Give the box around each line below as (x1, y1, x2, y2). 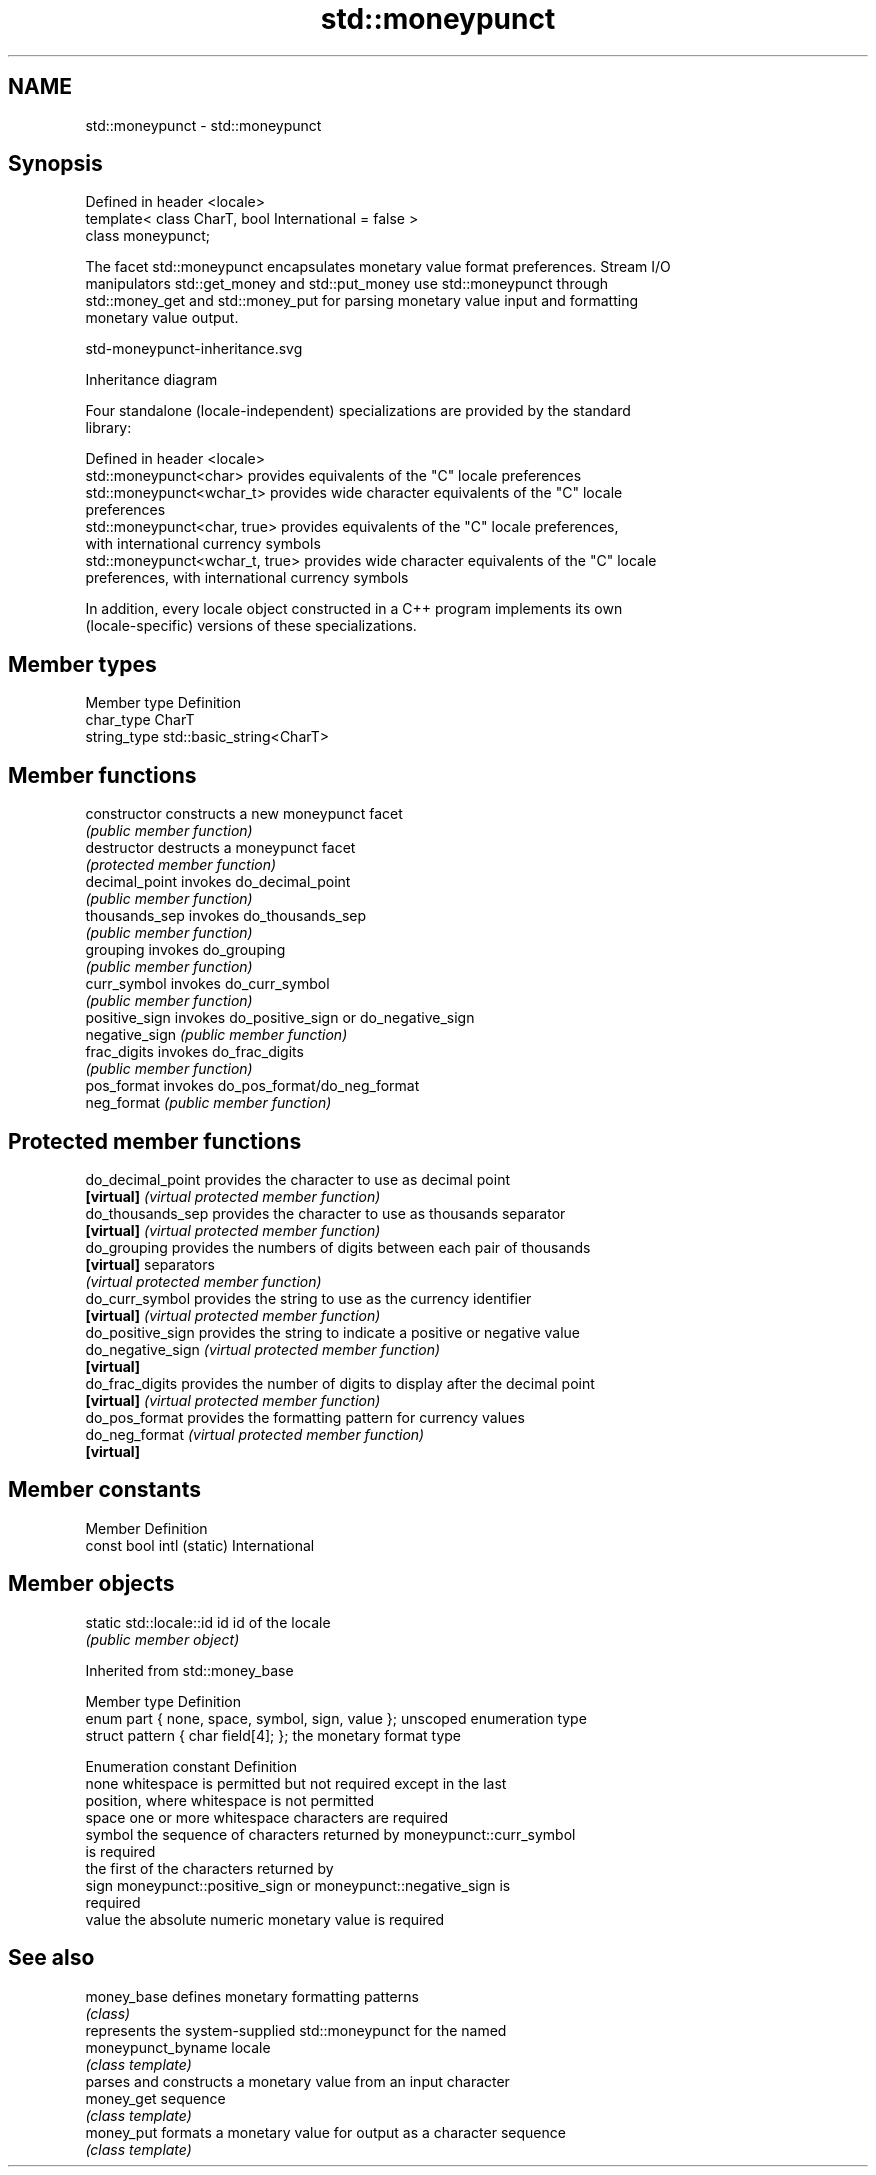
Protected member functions (8, 1128, 302, 1154)
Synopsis (8, 151, 103, 177)
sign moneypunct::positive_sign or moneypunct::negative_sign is (85, 1876, 511, 1894)
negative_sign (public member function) (85, 1026, 348, 1044)
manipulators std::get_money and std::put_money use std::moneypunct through (85, 275, 609, 293)
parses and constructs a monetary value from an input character (85, 2072, 510, 2090)
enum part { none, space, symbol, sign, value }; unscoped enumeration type (85, 1709, 587, 1727)
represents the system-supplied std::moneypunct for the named (85, 2021, 507, 2039)
